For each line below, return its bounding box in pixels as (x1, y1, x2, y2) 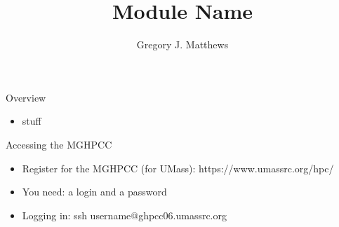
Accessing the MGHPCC (6, 137, 112, 151)
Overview (6, 90, 46, 104)
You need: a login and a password (22, 184, 167, 199)
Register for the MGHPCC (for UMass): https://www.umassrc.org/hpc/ (22, 160, 334, 175)
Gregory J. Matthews (136, 37, 229, 52)
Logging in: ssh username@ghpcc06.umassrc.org (22, 207, 227, 222)
